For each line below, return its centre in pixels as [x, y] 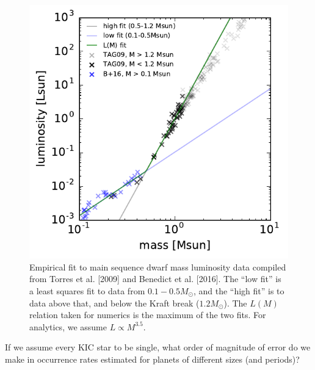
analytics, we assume [68, 326]
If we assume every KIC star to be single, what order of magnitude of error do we [158, 347]
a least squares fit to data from [87, 290]
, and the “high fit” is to [239, 290]
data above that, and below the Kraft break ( [114, 303]
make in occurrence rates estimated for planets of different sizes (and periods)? [152, 359]
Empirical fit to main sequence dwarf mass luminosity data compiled [158, 267]
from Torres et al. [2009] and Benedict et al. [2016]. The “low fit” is [155, 279]
